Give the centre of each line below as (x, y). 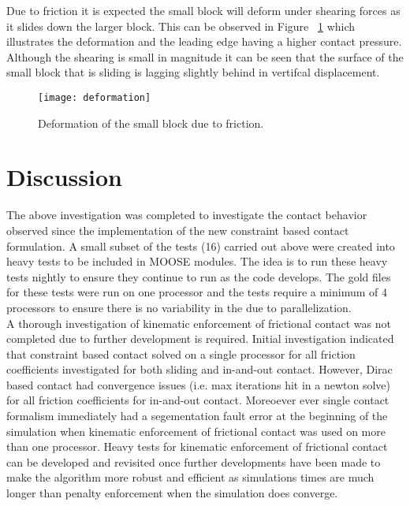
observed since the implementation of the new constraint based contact (178, 230)
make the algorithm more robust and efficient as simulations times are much (190, 477)
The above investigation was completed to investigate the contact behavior (187, 215)
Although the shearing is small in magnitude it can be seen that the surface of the (205, 56)
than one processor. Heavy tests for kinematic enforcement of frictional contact (197, 446)
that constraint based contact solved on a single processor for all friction (181, 353)
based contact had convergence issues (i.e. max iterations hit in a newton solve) (198, 384)
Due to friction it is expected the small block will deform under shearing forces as (203, 10)
